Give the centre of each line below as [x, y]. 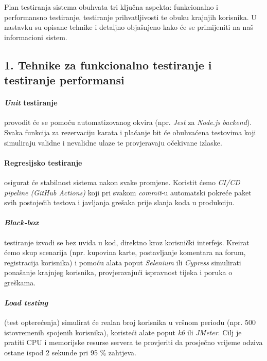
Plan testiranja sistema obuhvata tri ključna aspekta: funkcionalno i [111, 7]
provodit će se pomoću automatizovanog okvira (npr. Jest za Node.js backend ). [128, 122]
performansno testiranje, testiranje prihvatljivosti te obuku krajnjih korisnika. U [130, 17]
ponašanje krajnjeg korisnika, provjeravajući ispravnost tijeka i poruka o [118, 272]
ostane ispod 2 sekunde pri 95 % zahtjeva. [70, 353]
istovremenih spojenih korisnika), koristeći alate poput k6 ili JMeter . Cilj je [123, 332]
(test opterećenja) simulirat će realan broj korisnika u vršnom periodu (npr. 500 [130, 322]
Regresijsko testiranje [43, 162]
